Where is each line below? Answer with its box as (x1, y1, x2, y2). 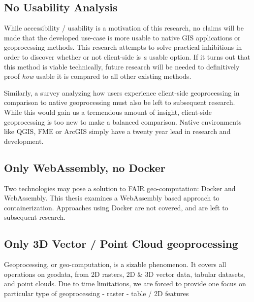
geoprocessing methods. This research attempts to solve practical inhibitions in (4, 42, 242, 52)
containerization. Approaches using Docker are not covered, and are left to (4, 202, 228, 212)
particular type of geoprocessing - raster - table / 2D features (4, 288, 189, 298)
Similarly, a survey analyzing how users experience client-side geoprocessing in (4, 87, 240, 98)
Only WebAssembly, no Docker (4, 160, 165, 175)
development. (4, 135, 44, 146)
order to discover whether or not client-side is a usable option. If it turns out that (4, 51, 251, 62)
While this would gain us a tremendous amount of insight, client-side (4, 106, 212, 117)
